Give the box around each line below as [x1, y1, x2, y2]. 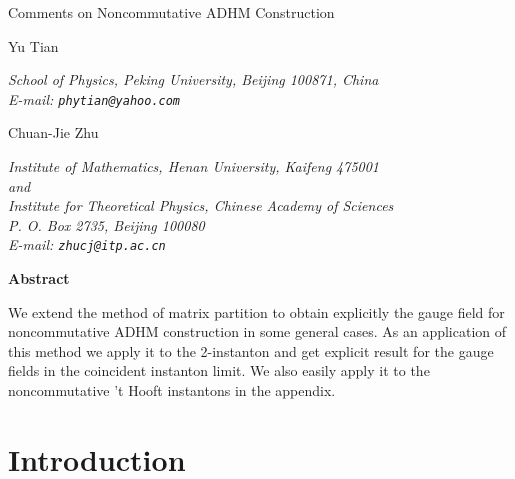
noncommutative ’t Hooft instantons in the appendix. [8, 380, 336, 401]
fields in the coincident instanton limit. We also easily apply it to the [8, 360, 430, 381]
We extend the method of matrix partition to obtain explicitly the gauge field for [8, 301, 505, 322]
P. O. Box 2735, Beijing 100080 [8, 214, 205, 235]
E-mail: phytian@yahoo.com [8, 88, 181, 109]
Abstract [8, 268, 70, 289]
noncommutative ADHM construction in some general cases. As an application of [8, 321, 507, 342]
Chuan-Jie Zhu [8, 122, 99, 143]
